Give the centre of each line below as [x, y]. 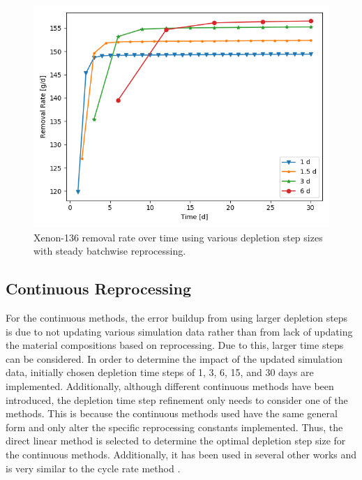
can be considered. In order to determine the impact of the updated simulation [174, 358]
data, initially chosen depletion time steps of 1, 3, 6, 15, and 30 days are [160, 372]
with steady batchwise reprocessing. [110, 251]
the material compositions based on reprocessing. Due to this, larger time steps [175, 345]
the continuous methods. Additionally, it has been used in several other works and [181, 454]
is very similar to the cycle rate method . [93, 468]
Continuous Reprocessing [98, 288]
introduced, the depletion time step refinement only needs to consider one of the [177, 399]
